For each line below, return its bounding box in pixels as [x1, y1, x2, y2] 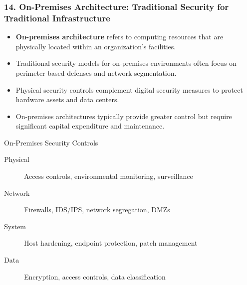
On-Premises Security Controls [4, 137, 98, 147]
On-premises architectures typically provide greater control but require [15, 111, 232, 121]
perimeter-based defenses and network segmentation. [15, 67, 177, 78]
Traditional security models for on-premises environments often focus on [15, 58, 237, 68]
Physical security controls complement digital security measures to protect [15, 84, 243, 95]
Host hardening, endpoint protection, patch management [24, 238, 198, 248]
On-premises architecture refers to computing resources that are [15, 31, 224, 42]
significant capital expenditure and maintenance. [15, 121, 165, 131]
